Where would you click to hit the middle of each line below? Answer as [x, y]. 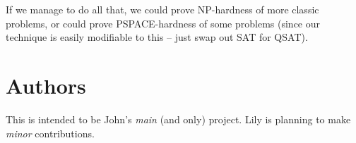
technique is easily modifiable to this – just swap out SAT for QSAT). [157, 37]
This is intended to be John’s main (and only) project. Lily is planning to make [178, 119]
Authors [46, 85]
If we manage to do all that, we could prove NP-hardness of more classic [162, 9]
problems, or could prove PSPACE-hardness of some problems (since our [163, 23]
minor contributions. [50, 133]
